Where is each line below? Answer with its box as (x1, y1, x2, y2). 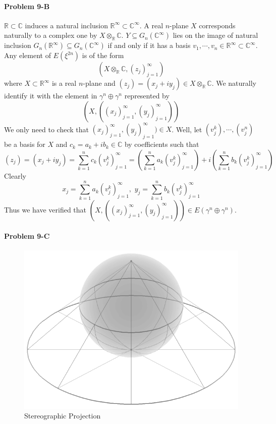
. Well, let (172, 124, 202, 134)
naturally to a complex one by (4, 30, 97, 40)
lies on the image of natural (173, 30, 258, 40)
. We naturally (211, 78, 256, 88)
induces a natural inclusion (25, 20, 108, 30)
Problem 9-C (4, 231, 50, 241)
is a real (51, 78, 77, 88)
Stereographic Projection (24, 410, 101, 421)
